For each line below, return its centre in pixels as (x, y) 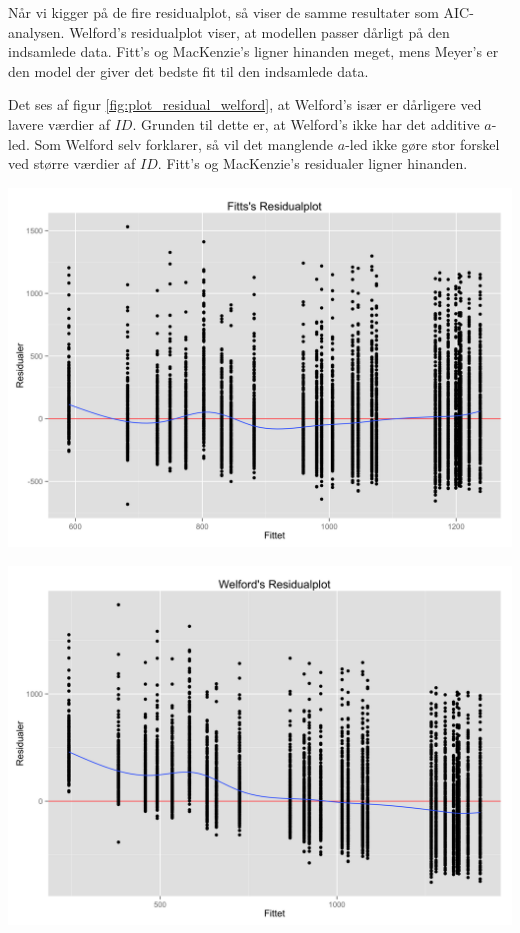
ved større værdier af (72, 163)
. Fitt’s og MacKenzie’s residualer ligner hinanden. (312, 163)
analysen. (36, 31)
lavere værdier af (59, 123)
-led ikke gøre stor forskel (422, 143)
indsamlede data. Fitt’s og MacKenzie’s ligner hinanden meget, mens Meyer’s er (253, 51)
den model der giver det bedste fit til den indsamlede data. (188, 70)
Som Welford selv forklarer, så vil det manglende (184, 143)
